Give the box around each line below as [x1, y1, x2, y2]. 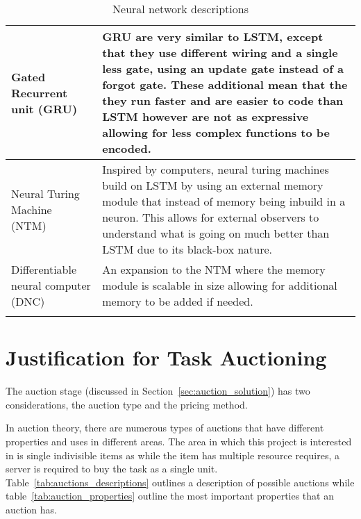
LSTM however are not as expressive [102, 108, 309, 124]
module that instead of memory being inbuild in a [102, 193, 346, 209]
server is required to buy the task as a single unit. [6, 461, 218, 476]
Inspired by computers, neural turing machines [102, 161, 329, 177]
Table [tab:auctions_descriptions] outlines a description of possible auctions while [6, 475, 355, 489]
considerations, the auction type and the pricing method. [6, 397, 248, 411]
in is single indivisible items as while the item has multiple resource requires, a [6, 447, 340, 462]
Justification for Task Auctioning [6, 343, 327, 372]
